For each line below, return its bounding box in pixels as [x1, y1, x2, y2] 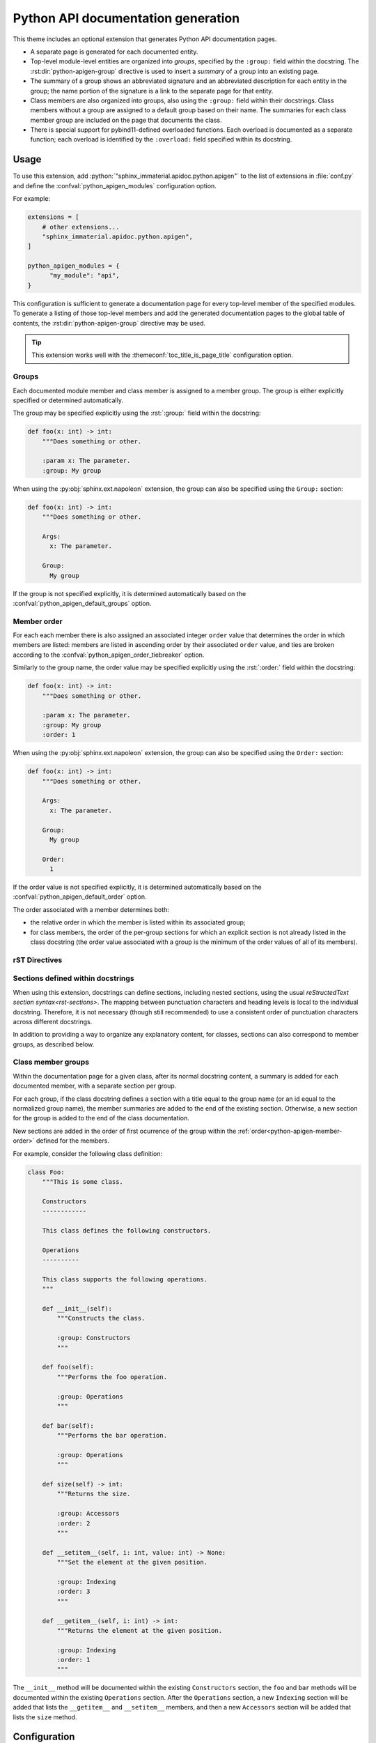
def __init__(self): [42, 1304, 113, 1312]
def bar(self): [42, 1422, 94, 1429]
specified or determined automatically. [13, 396, 123, 404]
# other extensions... [42, 223, 120, 231]
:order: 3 [56, 1588, 91, 1596]
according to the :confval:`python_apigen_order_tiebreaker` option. [13, 650, 205, 659]
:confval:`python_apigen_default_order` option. [13, 892, 147, 901]
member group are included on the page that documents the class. [30, 116, 222, 124]
